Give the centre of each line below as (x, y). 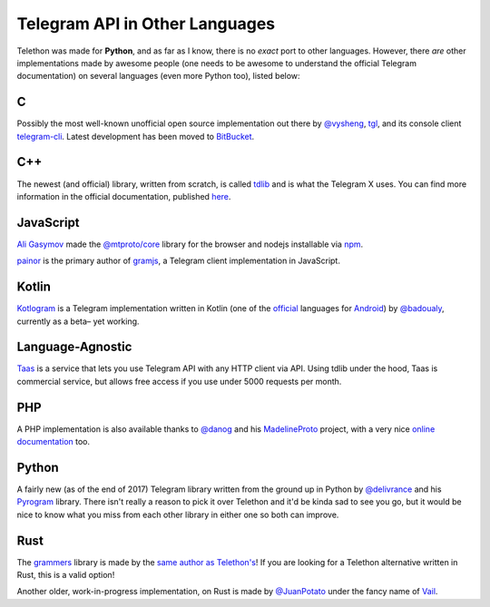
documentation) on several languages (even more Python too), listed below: (158, 76)
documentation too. (54, 442)
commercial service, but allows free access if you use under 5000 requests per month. (179, 381)
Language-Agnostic (74, 347)
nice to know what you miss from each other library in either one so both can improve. (178, 514)
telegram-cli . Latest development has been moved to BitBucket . (136, 136)
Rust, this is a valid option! (66, 575)
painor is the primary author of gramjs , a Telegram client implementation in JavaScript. (178, 261)
